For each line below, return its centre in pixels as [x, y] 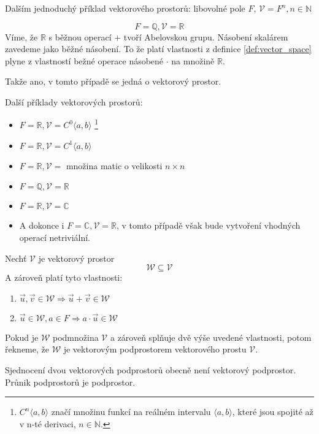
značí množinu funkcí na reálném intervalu [131, 412]
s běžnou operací [80, 36]
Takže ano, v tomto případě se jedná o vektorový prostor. [113, 81]
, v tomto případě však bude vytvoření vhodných [209, 225]
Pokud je [22, 337]
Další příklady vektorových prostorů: [74, 101]
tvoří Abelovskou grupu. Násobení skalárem [206, 36]
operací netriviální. [55, 237]
